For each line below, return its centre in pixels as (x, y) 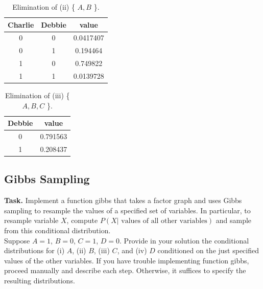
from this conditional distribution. (57, 230)
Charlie (21, 24)
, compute (82, 220)
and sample (234, 220)
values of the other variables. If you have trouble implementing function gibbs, (127, 260)
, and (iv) (132, 250)
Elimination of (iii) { (37, 95)
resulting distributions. (40, 280)
